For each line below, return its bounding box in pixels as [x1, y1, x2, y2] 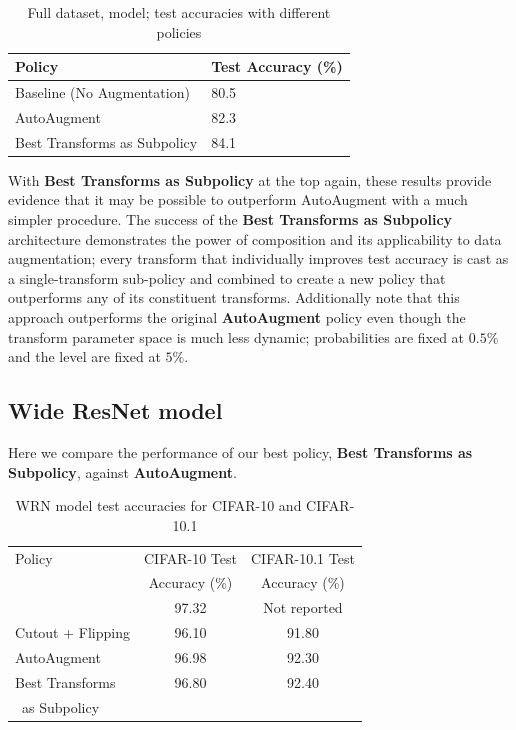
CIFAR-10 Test [143, 547, 237, 568]
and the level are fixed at [8, 346, 161, 367]
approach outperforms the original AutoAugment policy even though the [8, 306, 466, 327]
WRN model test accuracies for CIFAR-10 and [15, 495, 302, 516]
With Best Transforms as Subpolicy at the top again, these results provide [8, 169, 492, 190]
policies [156, 21, 202, 42]
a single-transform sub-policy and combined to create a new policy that [8, 267, 446, 288]
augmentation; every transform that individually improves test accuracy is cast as [8, 248, 509, 269]
